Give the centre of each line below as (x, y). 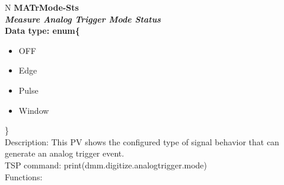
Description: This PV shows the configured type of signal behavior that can (142, 141)
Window (34, 110)
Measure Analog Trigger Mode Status (83, 19)
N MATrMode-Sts (42, 7)
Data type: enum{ (42, 31)
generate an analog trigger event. (65, 153)
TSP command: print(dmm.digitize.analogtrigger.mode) (106, 165)
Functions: (24, 176)
